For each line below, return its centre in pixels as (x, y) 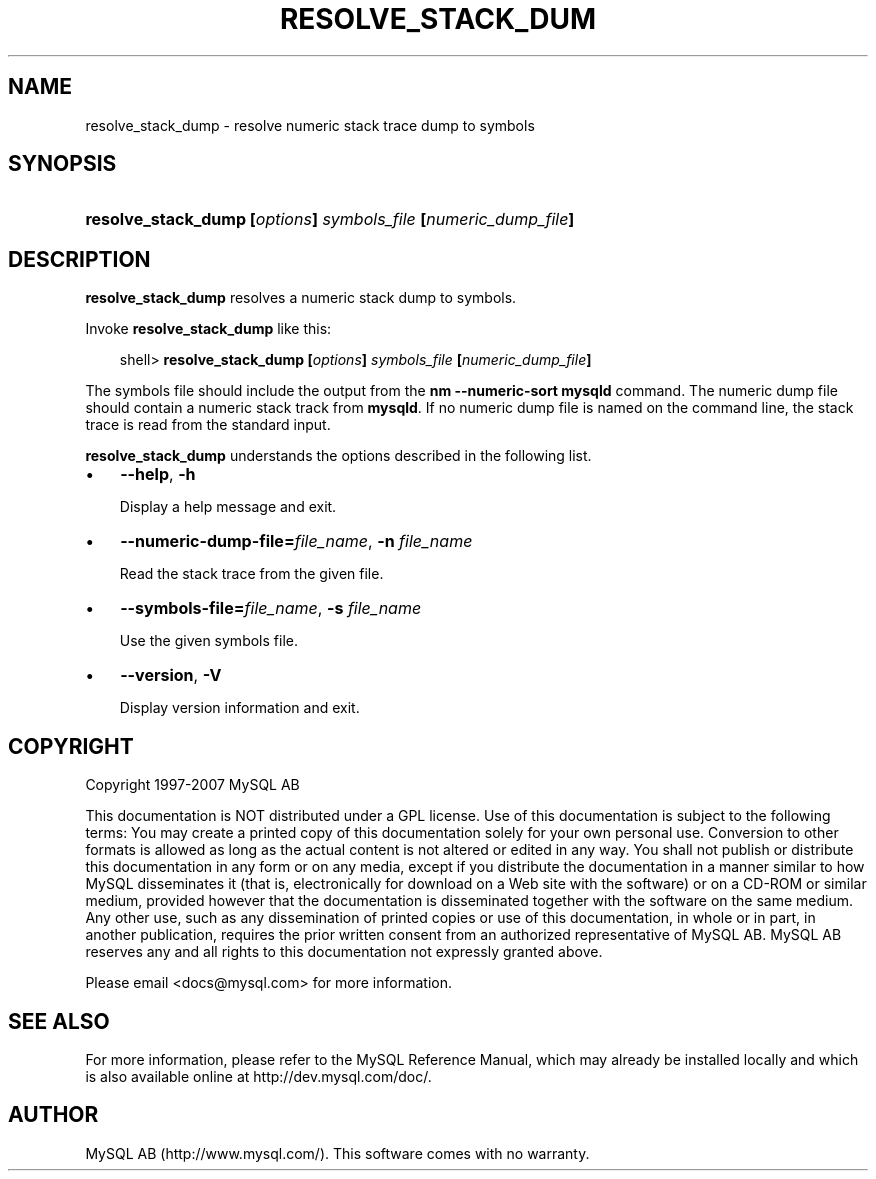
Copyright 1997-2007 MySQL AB (192, 785)
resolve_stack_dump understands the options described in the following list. (338, 456)
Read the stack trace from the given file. (251, 574)
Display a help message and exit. (228, 507)
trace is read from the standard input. (208, 425)
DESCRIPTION (79, 259)
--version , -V (171, 675)
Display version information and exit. (239, 708)
